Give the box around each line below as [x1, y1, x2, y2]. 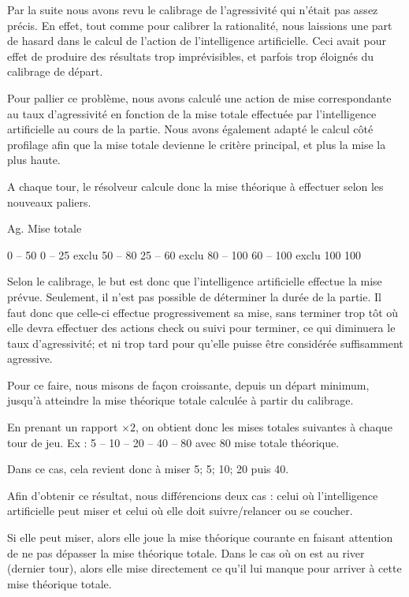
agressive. [7, 350, 53, 367]
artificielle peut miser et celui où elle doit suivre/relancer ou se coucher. [7, 502, 353, 519]
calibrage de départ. [7, 63, 103, 80]
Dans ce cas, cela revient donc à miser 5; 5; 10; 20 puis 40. [7, 461, 289, 477]
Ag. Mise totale [7, 220, 82, 237]
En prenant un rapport [7, 419, 118, 435]
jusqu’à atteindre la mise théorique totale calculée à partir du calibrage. [7, 392, 354, 409]
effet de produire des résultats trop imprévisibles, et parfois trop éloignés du [7, 47, 374, 64]
